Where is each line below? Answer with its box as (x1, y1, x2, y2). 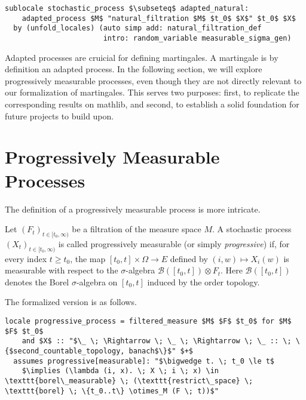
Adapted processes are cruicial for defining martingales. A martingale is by (5, 51, 279, 63)
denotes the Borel (5, 275, 69, 288)
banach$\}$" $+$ (128, 347, 193, 356)
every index (5, 252, 47, 264)
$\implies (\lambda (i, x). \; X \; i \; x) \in (22, 367, 219, 376)
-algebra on (76, 275, 118, 288)
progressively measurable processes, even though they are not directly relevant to (5, 74, 302, 87)
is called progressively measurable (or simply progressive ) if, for (58, 237, 290, 250)
